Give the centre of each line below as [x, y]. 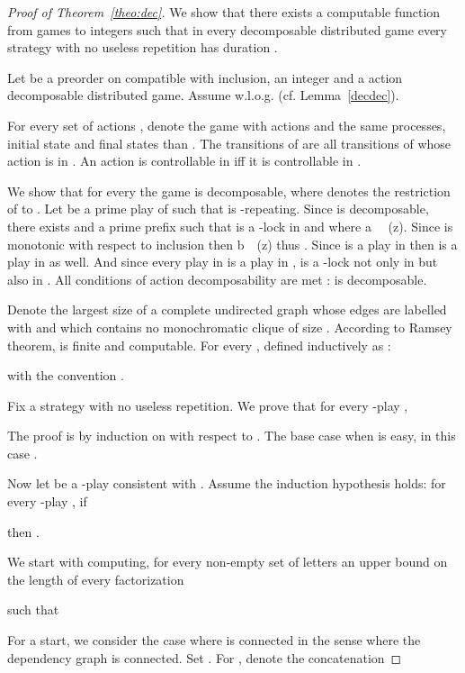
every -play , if [47, 501]
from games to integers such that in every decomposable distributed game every [227, 29]
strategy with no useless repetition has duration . [143, 47]
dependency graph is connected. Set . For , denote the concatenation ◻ [205, 657]
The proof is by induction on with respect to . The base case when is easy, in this [232, 436]
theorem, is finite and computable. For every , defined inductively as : [199, 345]
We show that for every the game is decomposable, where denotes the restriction [229, 191]
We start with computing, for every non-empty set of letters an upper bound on [228, 562]
